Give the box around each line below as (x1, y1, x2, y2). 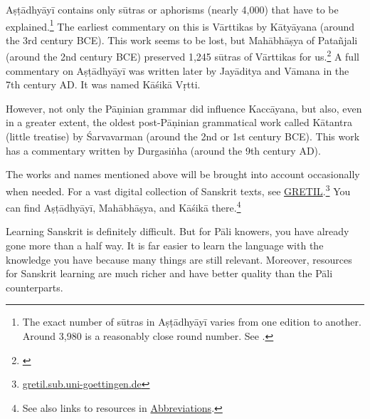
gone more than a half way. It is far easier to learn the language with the (6, 237, 324, 252)
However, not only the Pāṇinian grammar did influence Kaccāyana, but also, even (6, 100, 362, 115)
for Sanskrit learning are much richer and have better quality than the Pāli (6, 266, 333, 281)
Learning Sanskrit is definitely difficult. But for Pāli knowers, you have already (6, 224, 349, 239)
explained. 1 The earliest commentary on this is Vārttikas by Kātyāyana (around (6, 16, 355, 33)
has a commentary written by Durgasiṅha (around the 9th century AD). (6, 143, 321, 157)
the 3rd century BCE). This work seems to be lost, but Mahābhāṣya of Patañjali (6, 32, 358, 47)
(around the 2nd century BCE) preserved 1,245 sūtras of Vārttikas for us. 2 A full (6, 47, 359, 64)
